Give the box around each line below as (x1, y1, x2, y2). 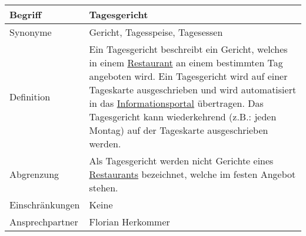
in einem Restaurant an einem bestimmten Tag (89, 56, 283, 69)
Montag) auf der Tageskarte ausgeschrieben (89, 123, 268, 137)
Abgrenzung (9, 167, 59, 181)
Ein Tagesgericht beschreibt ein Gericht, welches (89, 42, 288, 56)
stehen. (89, 181, 118, 194)
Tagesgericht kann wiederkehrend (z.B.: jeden (89, 110, 277, 123)
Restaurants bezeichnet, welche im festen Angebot (89, 167, 296, 181)
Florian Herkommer (89, 215, 170, 228)
